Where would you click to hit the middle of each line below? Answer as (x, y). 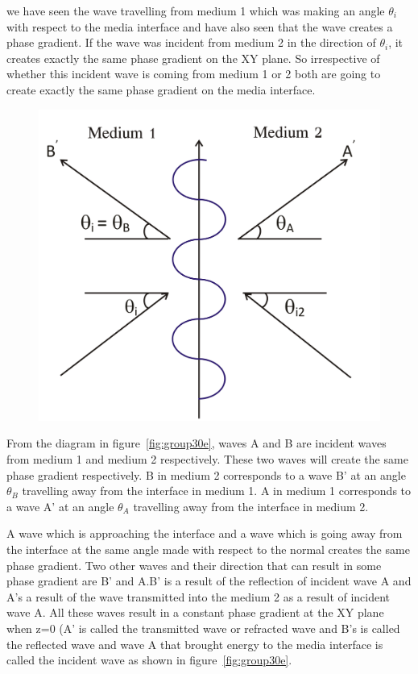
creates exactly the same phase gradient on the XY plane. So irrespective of (193, 58)
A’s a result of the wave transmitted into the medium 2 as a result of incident (199, 596)
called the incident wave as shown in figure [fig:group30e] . (149, 660)
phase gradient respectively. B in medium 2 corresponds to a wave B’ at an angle (206, 474)
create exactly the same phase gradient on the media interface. (161, 89)
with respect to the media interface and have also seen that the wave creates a (200, 26)
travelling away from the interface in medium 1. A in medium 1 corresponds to (217, 491)
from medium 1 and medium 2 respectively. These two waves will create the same (207, 459)
